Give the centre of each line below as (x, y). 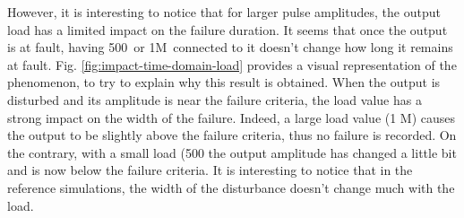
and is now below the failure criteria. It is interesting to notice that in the (210, 170)
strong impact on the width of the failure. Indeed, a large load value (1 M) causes (232, 117)
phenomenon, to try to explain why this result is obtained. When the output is (224, 82)
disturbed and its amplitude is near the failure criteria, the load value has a (215, 99)
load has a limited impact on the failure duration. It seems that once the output (228, 29)
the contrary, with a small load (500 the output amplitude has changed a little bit (232, 152)
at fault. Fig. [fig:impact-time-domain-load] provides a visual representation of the (232, 64)
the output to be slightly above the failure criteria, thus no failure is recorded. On (232, 135)
